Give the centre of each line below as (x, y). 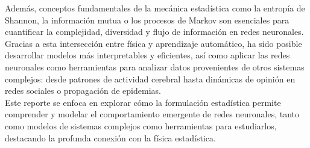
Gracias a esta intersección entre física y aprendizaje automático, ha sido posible (153, 43)
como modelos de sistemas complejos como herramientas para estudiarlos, (141, 125)
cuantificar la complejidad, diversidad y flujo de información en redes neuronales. (154, 32)
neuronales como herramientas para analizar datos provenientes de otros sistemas (155, 66)
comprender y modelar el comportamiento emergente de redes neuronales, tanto (152, 114)
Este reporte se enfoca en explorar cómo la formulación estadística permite (143, 102)
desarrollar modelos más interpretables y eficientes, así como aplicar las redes (147, 55)
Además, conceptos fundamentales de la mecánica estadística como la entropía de (155, 8)
